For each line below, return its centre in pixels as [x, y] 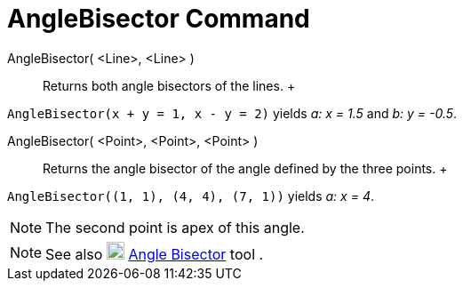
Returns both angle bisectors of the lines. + [169, 85]
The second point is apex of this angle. [175, 227]
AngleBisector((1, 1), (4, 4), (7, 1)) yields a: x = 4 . [191, 196]
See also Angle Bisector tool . [155, 254]
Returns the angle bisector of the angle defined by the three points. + [245, 168]
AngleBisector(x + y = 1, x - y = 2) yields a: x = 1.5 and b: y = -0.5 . [232, 113]
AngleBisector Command [159, 19]
